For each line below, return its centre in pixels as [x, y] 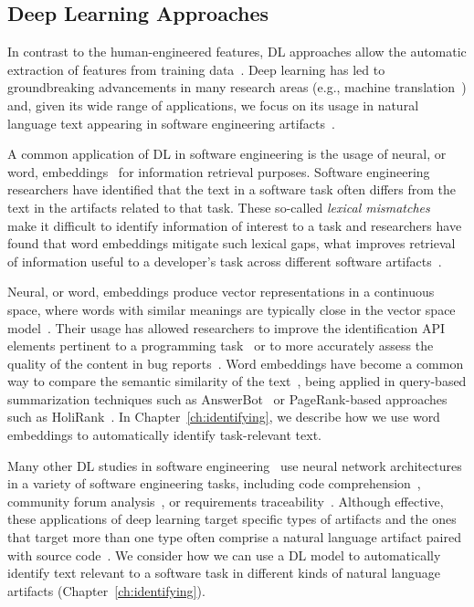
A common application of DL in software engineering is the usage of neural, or [227, 154]
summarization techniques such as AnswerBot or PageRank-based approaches [227, 398]
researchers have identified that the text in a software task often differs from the [232, 189]
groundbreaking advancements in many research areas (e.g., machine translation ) [237, 87]
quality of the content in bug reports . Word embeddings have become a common [236, 363]
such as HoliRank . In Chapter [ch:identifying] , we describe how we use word [224, 417]
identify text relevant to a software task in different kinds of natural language [224, 573]
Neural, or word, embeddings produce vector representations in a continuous [221, 292]
